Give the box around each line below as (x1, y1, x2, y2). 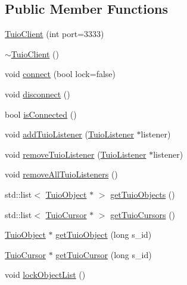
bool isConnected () (5, 108, 77, 120)
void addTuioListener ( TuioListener (5, 128, 134, 140)
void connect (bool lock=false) (5, 68, 116, 80)
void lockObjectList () (5, 268, 86, 281)
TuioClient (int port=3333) (5, 27, 104, 40)
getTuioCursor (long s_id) (55, 248, 152, 261)
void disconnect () (5, 87, 70, 100)
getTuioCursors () (110, 208, 176, 220)
